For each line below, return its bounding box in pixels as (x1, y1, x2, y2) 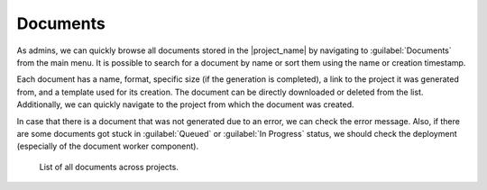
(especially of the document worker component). (16, 140, 198, 152)
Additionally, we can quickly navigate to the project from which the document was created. (16, 99, 355, 110)
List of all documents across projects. (39, 161, 179, 172)
